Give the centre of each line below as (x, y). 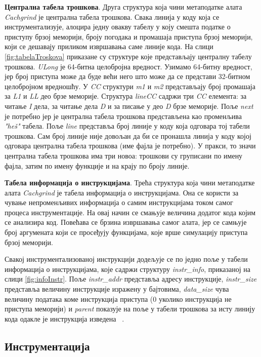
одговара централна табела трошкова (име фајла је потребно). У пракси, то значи (130, 146)
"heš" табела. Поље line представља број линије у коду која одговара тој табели (127, 126)
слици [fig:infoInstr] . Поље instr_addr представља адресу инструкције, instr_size (131, 279)
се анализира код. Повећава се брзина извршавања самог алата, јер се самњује (126, 222)
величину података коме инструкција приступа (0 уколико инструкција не (118, 299)
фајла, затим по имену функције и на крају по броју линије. (97, 165)
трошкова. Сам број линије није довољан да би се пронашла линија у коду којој (128, 135)
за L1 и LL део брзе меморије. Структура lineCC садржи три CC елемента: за (126, 96)
